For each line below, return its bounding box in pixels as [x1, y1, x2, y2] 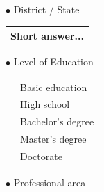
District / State [13, 2, 80, 16]
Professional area [13, 175, 86, 189]
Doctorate [20, 148, 62, 163]
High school [20, 97, 70, 111]
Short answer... [10, 29, 84, 43]
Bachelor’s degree [20, 114, 94, 129]
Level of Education [13, 54, 94, 69]
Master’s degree [20, 131, 87, 146]
